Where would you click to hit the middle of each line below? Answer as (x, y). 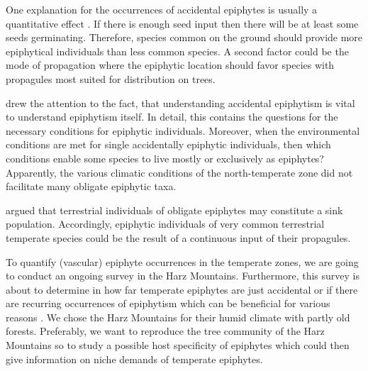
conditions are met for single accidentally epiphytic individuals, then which (168, 144)
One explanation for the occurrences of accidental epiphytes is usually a (162, 9)
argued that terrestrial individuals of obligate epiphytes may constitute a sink (174, 210)
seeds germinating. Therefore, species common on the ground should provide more (184, 37)
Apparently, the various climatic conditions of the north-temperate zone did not (179, 172)
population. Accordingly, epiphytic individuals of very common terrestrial (165, 224)
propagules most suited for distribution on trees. (111, 78)
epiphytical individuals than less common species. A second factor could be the (177, 51)
